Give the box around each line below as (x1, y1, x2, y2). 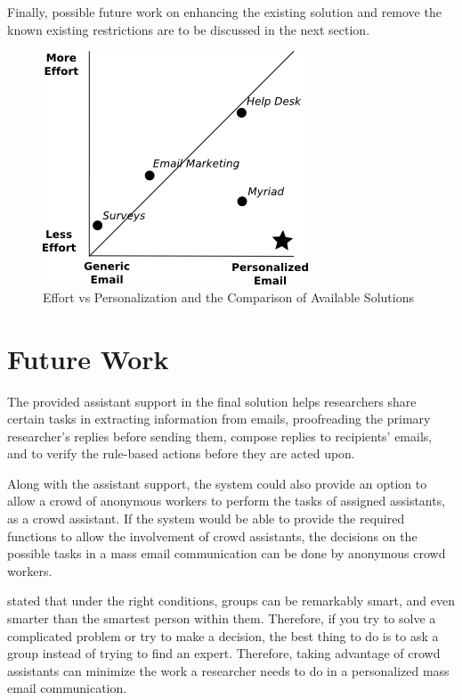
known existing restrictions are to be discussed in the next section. (7, 20, 370, 38)
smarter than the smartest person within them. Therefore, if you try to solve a (7, 609, 436, 628)
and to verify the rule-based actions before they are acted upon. (7, 444, 355, 463)
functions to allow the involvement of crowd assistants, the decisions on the (7, 526, 417, 545)
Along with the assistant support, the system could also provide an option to (7, 474, 427, 492)
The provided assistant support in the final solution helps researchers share (7, 391, 417, 410)
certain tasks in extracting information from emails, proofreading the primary (7, 409, 431, 428)
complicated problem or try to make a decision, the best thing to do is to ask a (7, 626, 439, 645)
